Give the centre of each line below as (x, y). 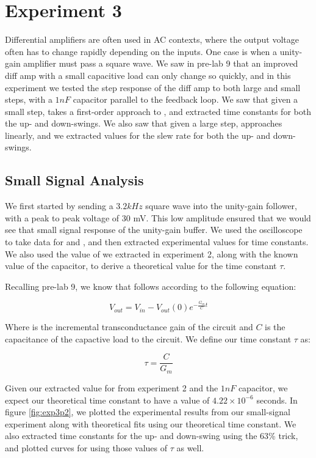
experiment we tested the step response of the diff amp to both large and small (153, 87)
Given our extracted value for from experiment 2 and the (112, 387)
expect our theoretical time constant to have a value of (107, 400)
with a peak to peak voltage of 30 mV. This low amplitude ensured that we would (158, 217)
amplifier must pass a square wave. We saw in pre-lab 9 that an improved (161, 63)
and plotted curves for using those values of (86, 447)
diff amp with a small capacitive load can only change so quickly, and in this (148, 75)
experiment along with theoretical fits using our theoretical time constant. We (151, 423)
